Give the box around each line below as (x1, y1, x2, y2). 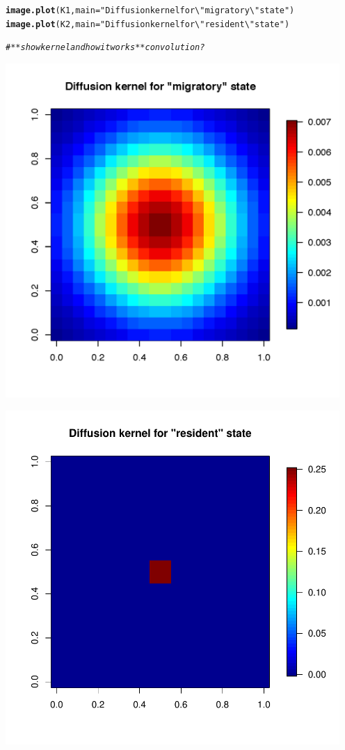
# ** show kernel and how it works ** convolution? (6, 42, 205, 53)
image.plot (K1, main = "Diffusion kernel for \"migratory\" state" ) (6, 6, 295, 15)
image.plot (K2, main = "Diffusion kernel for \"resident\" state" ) (6, 19, 290, 29)
